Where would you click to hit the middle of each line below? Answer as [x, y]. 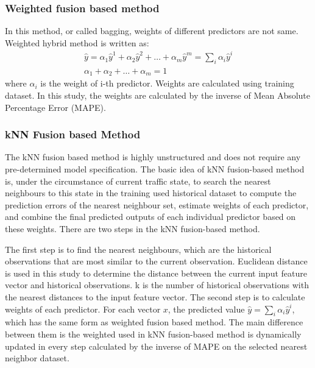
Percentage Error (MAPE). [55, 107]
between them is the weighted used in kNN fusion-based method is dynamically [153, 334]
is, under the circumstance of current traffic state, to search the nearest [138, 181]
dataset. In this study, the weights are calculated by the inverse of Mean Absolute [158, 95]
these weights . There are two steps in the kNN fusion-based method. [133, 228]
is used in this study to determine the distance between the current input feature [156, 273]
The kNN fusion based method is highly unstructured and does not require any [153, 157]
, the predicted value [206, 309]
